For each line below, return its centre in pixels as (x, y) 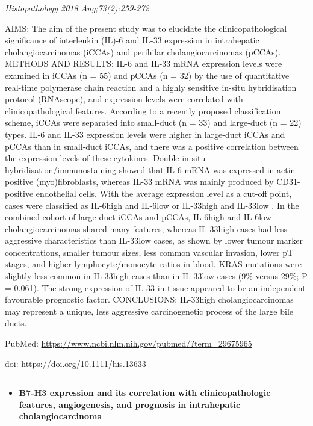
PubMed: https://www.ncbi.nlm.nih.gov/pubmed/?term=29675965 (129, 343)
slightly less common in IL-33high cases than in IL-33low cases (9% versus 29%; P (156, 276)
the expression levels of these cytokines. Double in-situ (105, 158)
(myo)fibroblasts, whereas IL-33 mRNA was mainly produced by (155, 181)
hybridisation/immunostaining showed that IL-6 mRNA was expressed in (140, 169)
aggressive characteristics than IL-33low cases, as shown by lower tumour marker (154, 240)
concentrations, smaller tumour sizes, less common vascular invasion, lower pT (149, 252)
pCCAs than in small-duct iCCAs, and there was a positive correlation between (152, 146)
